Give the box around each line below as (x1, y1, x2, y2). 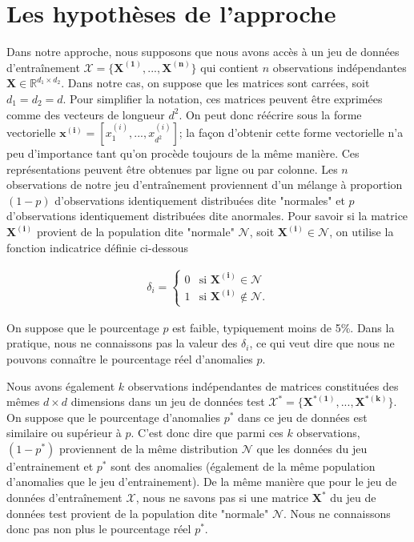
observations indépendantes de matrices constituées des (127, 377, 399, 394)
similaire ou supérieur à (6, 424, 122, 441)
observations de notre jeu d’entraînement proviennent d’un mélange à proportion (6, 176, 403, 193)
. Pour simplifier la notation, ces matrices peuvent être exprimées (62, 90, 383, 106)
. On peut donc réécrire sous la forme (179, 106, 362, 122)
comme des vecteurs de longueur (6, 106, 165, 122)
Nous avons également (6, 377, 115, 394)
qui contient (200, 58, 259, 75)
